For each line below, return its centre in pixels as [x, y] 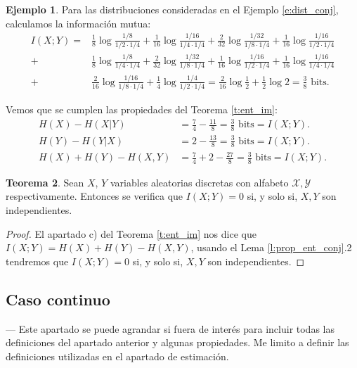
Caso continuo [58, 299]
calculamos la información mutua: [78, 23]
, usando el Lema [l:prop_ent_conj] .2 [271, 247]
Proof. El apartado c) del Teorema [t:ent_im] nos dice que [131, 233]
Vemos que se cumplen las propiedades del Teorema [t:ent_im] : [142, 109]
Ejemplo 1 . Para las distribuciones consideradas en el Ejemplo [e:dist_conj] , [172, 9]
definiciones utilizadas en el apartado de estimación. [117, 356]
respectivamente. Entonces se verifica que [95, 196]
